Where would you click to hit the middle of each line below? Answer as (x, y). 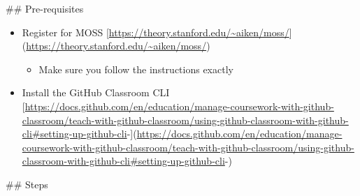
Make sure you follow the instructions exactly (136, 69)
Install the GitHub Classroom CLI (96, 92)
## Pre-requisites (45, 8)
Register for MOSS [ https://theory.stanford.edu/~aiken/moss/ (156, 32)
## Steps (27, 184)
